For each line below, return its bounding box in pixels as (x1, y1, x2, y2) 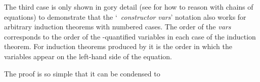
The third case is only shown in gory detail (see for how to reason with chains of (4, 2, 253, 12)
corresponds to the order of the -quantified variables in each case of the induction (4, 31, 256, 42)
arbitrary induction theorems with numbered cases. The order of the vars (4, 21, 231, 32)
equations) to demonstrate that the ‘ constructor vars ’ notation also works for (4, 11, 246, 22)
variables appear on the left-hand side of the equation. (4, 51, 172, 61)
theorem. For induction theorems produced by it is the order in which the (4, 41, 232, 52)
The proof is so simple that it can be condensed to (4, 68, 160, 78)
